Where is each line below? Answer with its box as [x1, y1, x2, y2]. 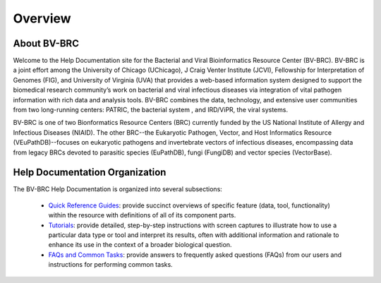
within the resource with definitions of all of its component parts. [48, 211, 236, 219]
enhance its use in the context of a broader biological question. [48, 241, 232, 249]
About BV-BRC [13, 37, 79, 49]
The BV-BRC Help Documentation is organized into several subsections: [13, 185, 222, 193]
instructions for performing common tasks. [48, 260, 173, 269]
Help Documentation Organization [13, 167, 167, 179]
